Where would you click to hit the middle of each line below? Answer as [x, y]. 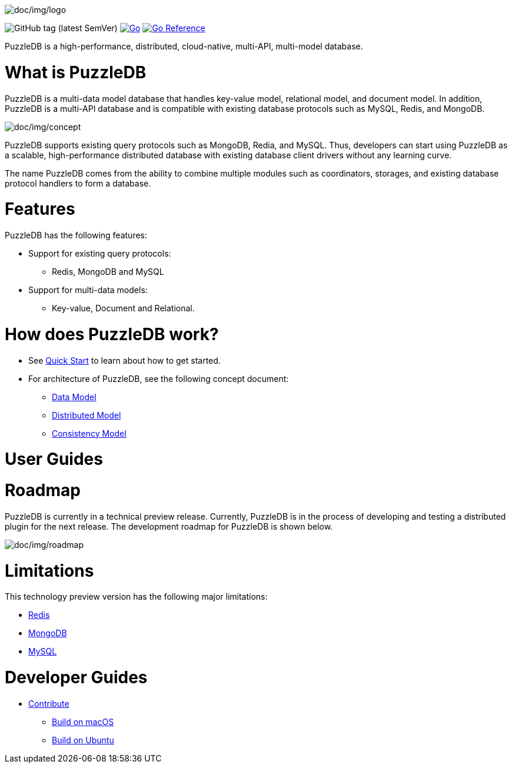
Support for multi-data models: [88, 290]
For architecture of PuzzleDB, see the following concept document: [159, 378]
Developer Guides [76, 677]
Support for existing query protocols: [100, 253]
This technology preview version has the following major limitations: [136, 597]
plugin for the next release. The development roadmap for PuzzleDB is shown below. [169, 526]
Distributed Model [87, 415]
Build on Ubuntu [83, 740]
